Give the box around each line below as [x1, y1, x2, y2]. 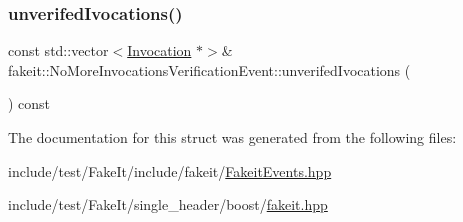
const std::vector [8, 40, 109, 61]
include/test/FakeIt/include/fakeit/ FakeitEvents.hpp [8, 160, 332, 181]
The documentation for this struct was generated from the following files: [8, 127, 457, 147]
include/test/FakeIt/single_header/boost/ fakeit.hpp [8, 194, 328, 215]
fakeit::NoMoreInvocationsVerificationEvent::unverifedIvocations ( [8, 59, 411, 80]
